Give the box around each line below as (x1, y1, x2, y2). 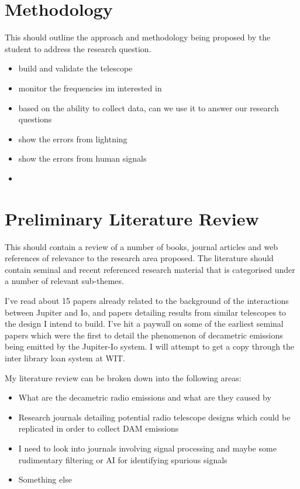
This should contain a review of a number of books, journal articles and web (5, 240, 278, 252)
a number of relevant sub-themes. (5, 275, 124, 287)
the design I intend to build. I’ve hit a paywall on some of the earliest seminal (5, 317, 284, 330)
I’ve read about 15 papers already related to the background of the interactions (5, 294, 289, 306)
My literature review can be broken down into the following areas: (5, 371, 242, 384)
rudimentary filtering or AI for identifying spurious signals (18, 453, 227, 466)
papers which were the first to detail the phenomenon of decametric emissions (5, 329, 283, 341)
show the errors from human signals (18, 152, 147, 165)
